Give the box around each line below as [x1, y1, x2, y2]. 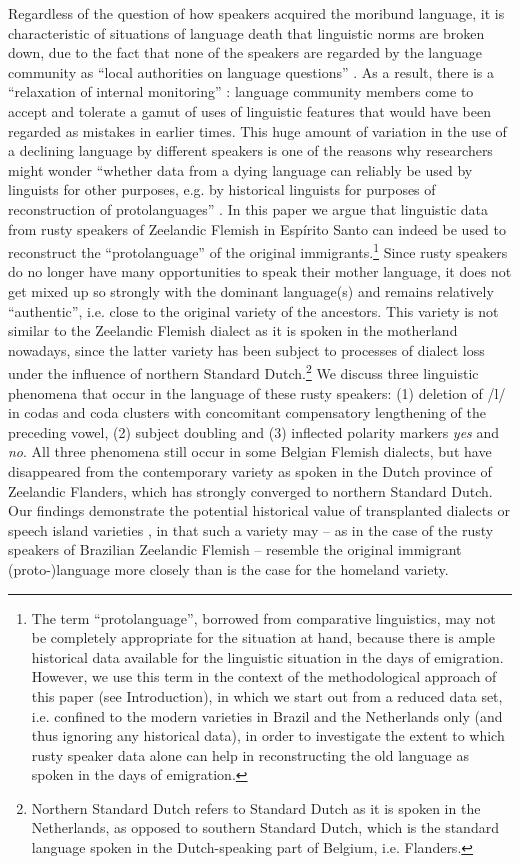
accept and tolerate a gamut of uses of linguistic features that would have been [8, 100, 491, 121]
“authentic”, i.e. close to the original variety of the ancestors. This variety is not [8, 300, 499, 321]
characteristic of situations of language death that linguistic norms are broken [8, 22, 485, 43]
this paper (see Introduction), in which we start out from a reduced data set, [31, 685, 503, 706]
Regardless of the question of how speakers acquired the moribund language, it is [8, 3, 505, 23]
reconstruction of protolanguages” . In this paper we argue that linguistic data [8, 198, 489, 219]
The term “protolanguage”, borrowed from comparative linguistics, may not [31, 607, 496, 628]
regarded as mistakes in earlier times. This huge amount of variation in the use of [8, 120, 507, 141]
